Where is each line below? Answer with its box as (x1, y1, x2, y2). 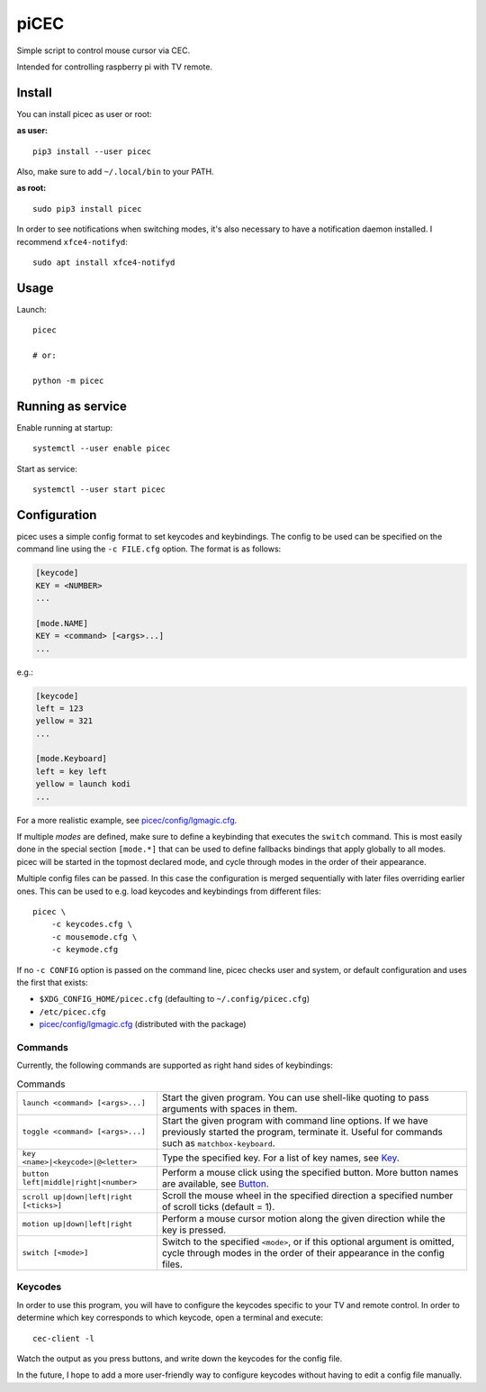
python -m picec (32, 375, 104, 386)
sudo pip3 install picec (32, 204, 142, 214)
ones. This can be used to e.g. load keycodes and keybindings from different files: (16, 886, 321, 896)
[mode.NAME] (35, 618, 89, 628)
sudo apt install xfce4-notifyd (32, 257, 175, 268)
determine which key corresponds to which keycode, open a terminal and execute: (16, 1312, 324, 1324)
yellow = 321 (35, 716, 94, 726)
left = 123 (35, 703, 84, 714)
